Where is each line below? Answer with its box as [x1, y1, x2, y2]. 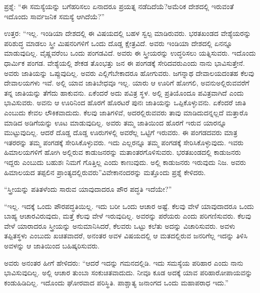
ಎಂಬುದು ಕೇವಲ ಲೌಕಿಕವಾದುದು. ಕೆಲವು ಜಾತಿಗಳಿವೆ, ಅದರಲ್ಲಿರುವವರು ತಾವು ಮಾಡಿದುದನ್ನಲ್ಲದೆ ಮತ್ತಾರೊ [4, 107, 248, 117]
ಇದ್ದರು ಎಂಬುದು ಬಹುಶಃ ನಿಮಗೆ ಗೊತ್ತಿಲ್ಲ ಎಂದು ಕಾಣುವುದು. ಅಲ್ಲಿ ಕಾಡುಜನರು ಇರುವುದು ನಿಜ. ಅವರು [4, 156, 246, 167]
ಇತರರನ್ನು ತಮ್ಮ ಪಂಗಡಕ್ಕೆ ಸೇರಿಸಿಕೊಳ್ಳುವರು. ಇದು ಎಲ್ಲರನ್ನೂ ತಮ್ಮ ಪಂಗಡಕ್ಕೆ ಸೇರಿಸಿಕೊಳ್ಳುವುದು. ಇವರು [4, 137, 244, 147]
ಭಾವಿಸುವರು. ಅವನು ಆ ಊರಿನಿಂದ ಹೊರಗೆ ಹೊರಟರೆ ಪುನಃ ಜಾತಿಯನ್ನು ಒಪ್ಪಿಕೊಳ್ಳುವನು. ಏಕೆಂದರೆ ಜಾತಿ [4, 97, 246, 108]
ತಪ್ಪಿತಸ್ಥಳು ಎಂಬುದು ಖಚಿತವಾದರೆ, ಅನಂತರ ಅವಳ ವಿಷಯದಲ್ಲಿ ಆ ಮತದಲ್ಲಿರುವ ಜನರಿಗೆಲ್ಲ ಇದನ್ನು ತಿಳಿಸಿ [4, 230, 248, 241]
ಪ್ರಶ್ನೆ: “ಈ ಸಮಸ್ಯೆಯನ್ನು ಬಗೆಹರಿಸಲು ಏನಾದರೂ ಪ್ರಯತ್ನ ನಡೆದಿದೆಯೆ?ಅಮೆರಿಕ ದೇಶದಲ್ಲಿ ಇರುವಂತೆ [4, 1, 234, 11]
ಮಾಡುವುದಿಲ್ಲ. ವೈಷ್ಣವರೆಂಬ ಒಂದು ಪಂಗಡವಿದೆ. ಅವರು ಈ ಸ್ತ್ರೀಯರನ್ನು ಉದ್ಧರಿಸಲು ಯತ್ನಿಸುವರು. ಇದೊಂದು [4, 48, 256, 58]
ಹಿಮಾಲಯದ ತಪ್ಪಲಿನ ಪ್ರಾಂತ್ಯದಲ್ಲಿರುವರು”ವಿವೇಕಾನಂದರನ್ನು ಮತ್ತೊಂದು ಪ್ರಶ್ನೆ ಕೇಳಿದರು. [4, 166, 206, 177]
